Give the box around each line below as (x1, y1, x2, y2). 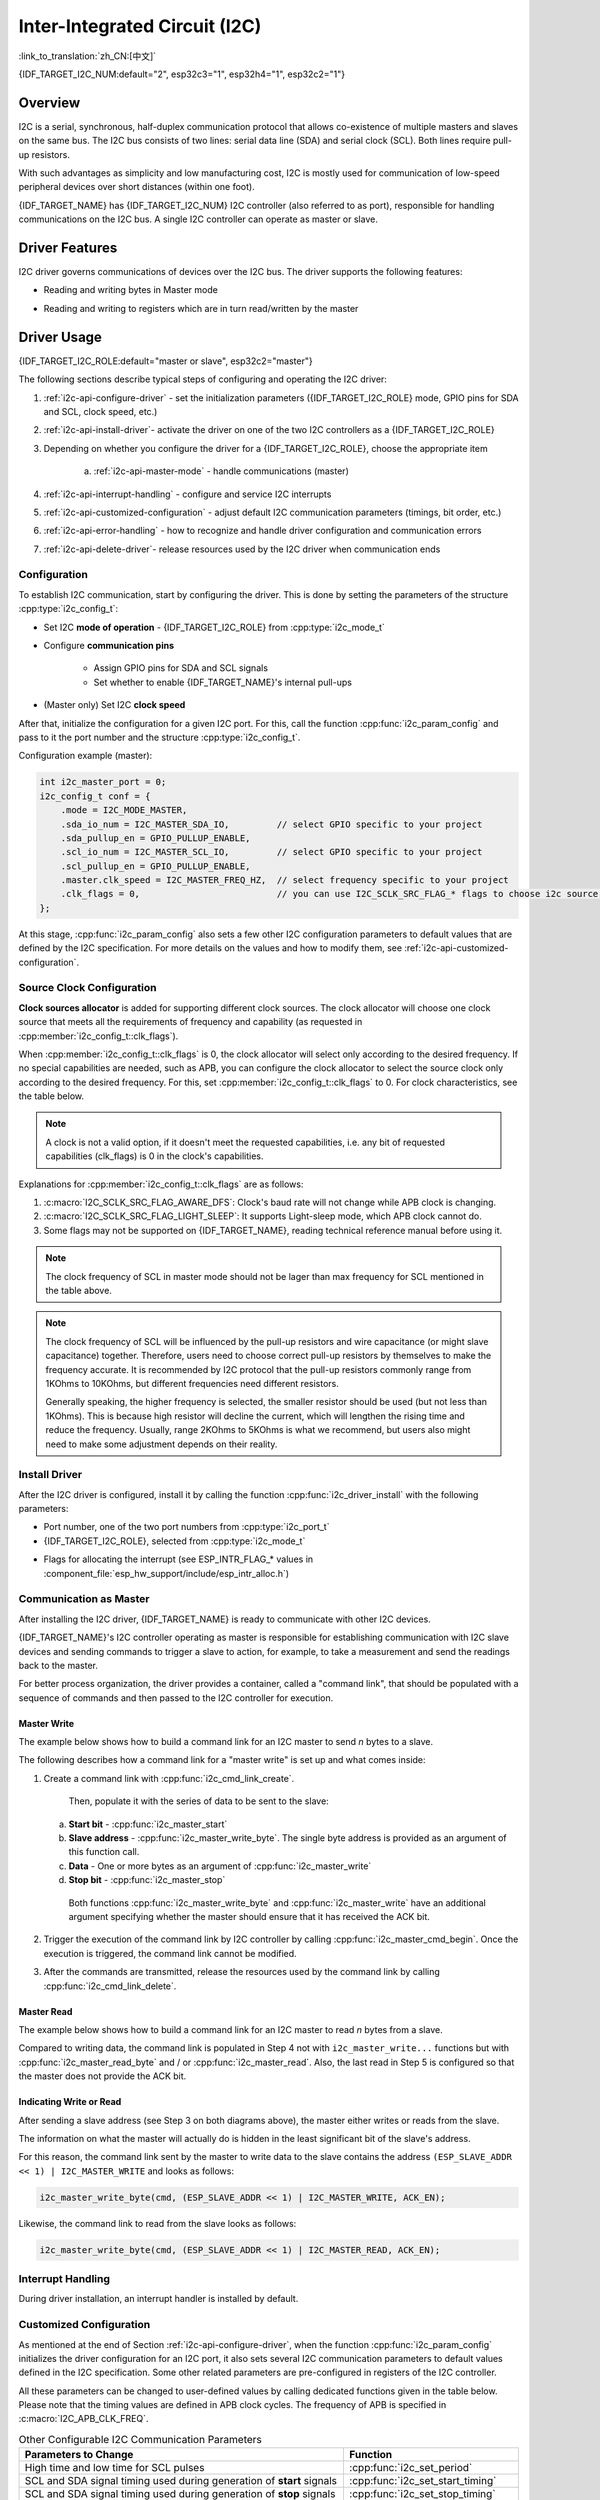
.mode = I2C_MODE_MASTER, (60, 805, 188, 816)
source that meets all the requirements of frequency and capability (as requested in (18, 1016, 363, 1028)
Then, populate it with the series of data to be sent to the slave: (68, 1795, 329, 1807)
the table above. (45, 1285, 112, 1296)
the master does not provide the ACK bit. (18, 2070, 187, 2082)
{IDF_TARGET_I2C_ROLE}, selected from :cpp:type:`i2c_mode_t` (43, 1535, 306, 1547)
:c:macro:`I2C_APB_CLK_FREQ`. (18, 2413, 149, 2425)
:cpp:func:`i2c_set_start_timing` (349, 2474, 497, 2488)
